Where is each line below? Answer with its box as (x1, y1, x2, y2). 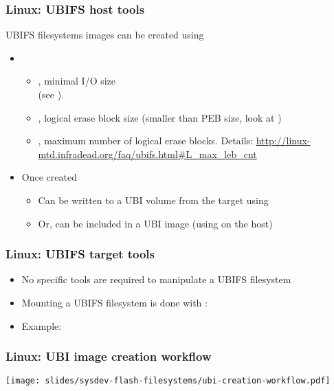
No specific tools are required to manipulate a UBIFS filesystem (21, 272, 291, 287)
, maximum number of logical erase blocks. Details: (38, 133, 253, 148)
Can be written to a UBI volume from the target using (38, 192, 269, 207)
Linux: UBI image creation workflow (5, 348, 212, 365)
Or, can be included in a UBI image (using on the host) (38, 216, 273, 230)
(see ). (38, 87, 64, 101)
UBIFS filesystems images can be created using (5, 27, 204, 42)
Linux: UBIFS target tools (5, 245, 155, 262)
